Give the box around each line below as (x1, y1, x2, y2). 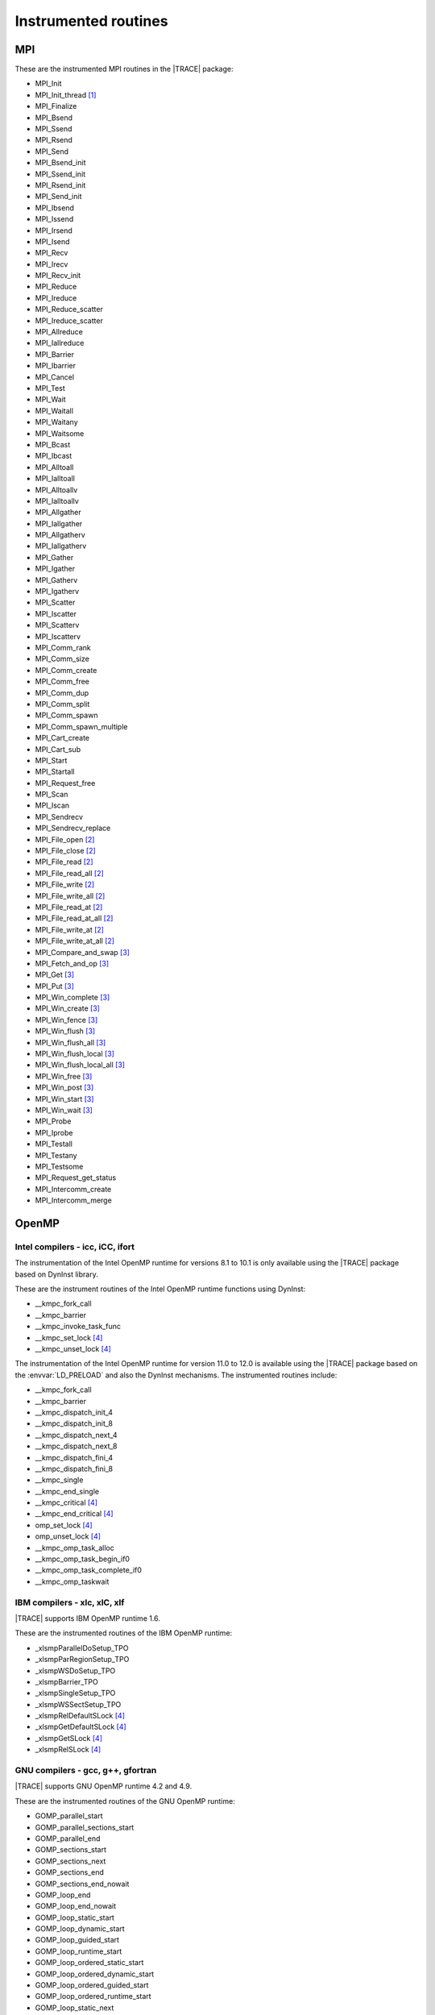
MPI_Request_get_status (35, 1173, 117, 1182)
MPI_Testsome (35, 1161, 84, 1171)
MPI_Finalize (35, 102, 77, 111)
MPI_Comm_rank (35, 642, 92, 652)
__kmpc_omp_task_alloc (35, 1543, 114, 1552)
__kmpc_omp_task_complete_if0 (35, 1565, 143, 1575)
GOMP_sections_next (35, 1856, 106, 1866)
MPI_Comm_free (35, 677, 90, 687)
